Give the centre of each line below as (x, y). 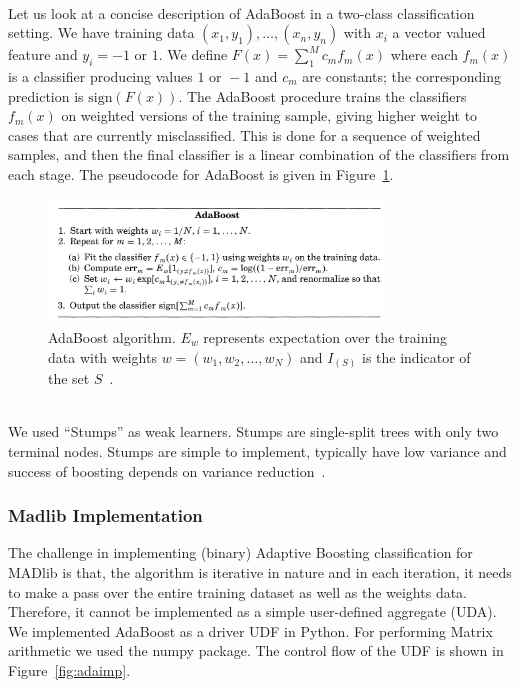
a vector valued (439, 32)
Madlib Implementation (105, 515)
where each (424, 54)
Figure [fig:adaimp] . (69, 669)
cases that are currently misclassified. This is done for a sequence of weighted (244, 134)
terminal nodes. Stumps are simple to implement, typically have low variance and (257, 450)
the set (69, 378)
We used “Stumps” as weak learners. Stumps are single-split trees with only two (253, 431)
